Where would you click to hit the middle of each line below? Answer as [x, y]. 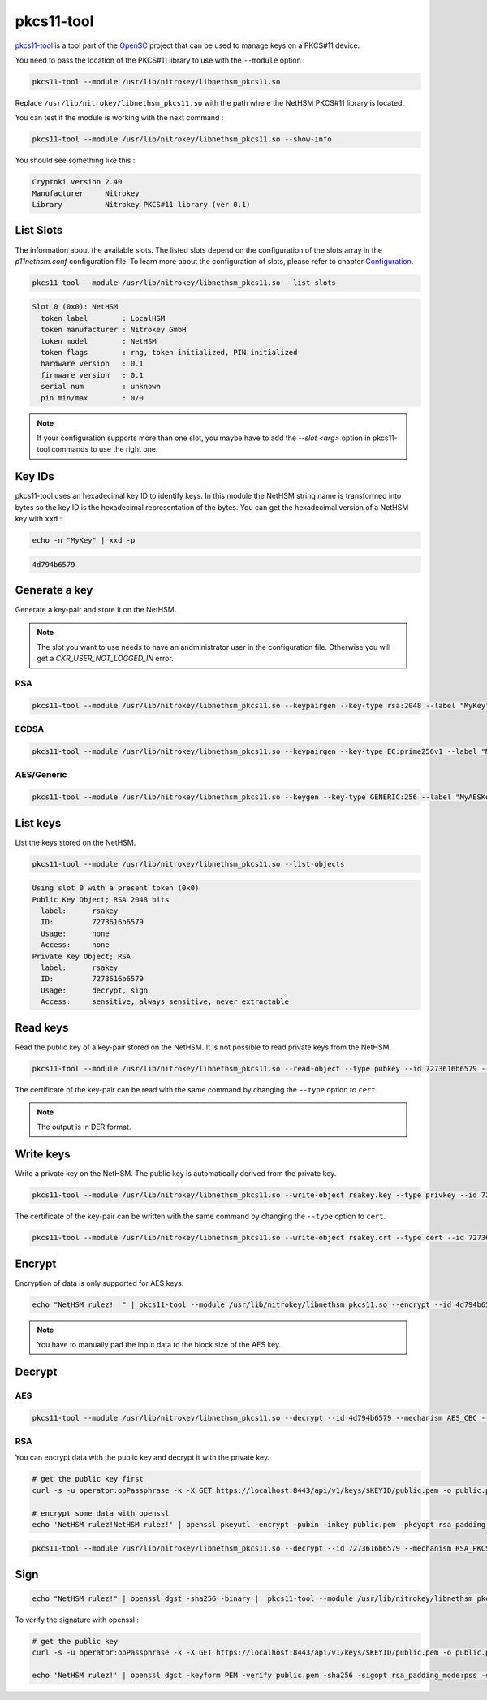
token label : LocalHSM [103, 318]
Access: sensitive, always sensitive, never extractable [165, 1002]
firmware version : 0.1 [92, 375]
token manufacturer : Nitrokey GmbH [114, 330]
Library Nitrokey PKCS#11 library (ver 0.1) [141, 205]
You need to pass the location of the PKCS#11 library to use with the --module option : [160, 60]
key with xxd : [39, 519]
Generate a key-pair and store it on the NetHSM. [96, 610]
